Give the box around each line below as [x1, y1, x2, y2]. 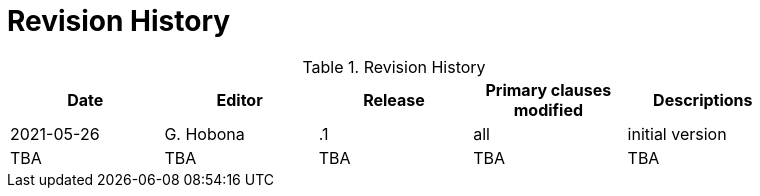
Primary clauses [485, 79, 612, 100]
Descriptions [653, 89, 753, 110]
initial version [627, 123, 727, 144]
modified [513, 99, 584, 120]
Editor [216, 89, 263, 110]
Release [363, 89, 425, 110]
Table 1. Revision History [302, 56, 486, 77]
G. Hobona [164, 123, 245, 144]
